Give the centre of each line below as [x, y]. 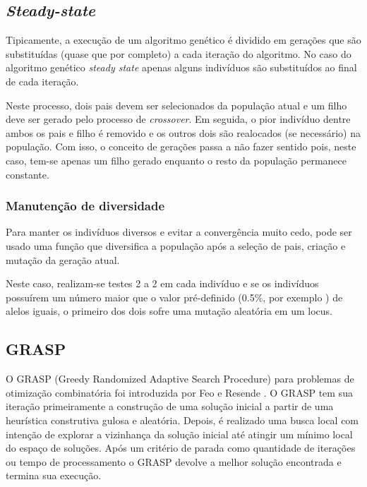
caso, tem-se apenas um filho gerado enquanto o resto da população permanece [176, 160]
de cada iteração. [42, 81]
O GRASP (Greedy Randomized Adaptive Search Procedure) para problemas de [180, 379]
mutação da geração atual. [63, 259]
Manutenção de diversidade [85, 206]
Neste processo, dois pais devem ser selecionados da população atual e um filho [176, 105]
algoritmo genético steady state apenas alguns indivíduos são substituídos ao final [181, 67]
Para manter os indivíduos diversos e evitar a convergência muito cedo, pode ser [179, 232]
